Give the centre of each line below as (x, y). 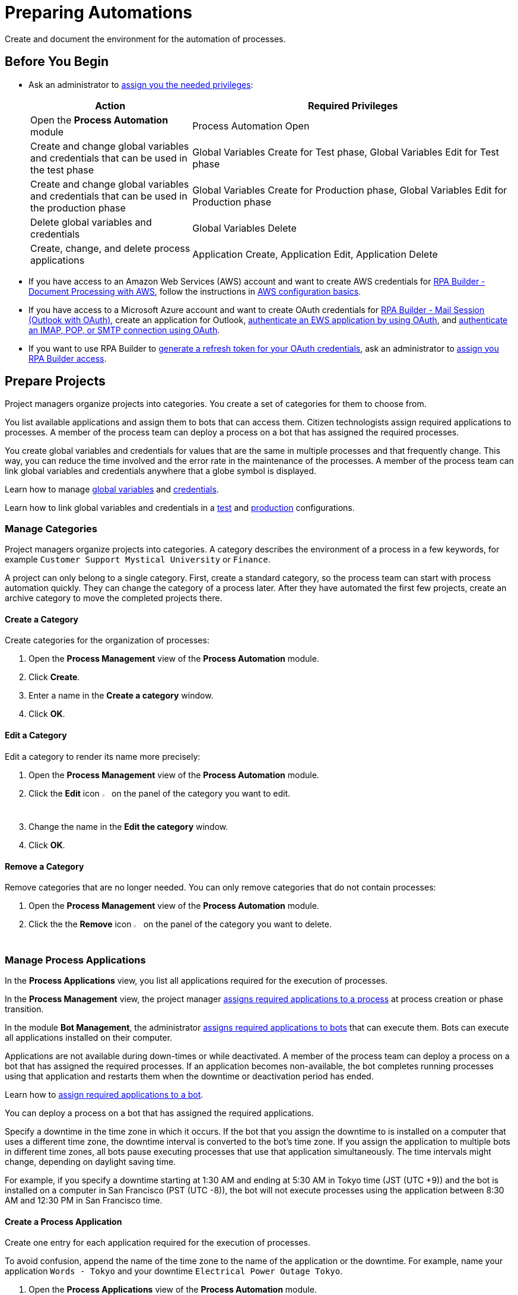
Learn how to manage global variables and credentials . (112, 489)
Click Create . (54, 677)
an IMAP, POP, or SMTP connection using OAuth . (124, 330)
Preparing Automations (99, 12)
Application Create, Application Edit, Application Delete (315, 254)
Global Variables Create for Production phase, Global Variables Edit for (350, 190)
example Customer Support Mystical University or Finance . (138, 560)
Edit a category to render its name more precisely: (103, 756)
